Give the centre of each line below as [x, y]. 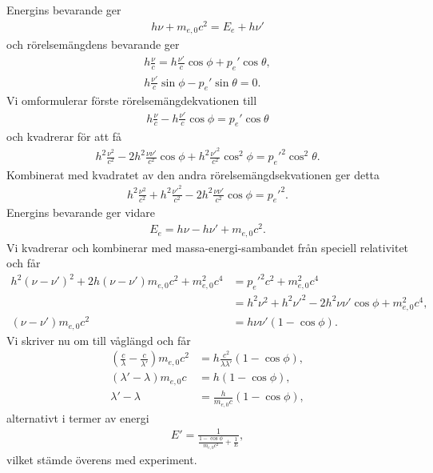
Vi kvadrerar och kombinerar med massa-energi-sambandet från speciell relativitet [208, 247]
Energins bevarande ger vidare [81, 212]
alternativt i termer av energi [78, 417]
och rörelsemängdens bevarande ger [93, 44]
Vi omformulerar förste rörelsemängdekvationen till [132, 100]
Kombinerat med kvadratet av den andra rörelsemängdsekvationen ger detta [193, 174]
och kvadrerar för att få [64, 136]
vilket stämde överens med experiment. [102, 460]
